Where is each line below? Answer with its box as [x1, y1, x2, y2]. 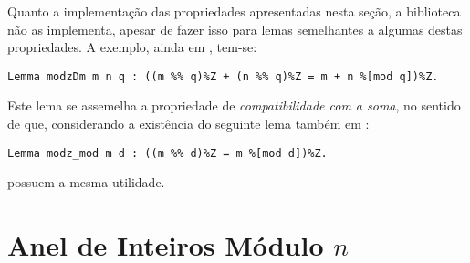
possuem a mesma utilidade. [7, 173, 165, 192]
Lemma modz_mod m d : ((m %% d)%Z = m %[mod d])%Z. [7, 146, 328, 160]
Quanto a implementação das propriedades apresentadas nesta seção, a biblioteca [7, 2, 461, 20]
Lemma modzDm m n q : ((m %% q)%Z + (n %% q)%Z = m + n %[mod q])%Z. [7, 69, 439, 83]
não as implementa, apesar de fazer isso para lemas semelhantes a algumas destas [7, 19, 463, 38]
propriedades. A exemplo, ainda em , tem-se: [7, 37, 257, 57]
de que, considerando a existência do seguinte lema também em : [7, 114, 370, 133]
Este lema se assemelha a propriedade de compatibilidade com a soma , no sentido [7, 96, 461, 115]
